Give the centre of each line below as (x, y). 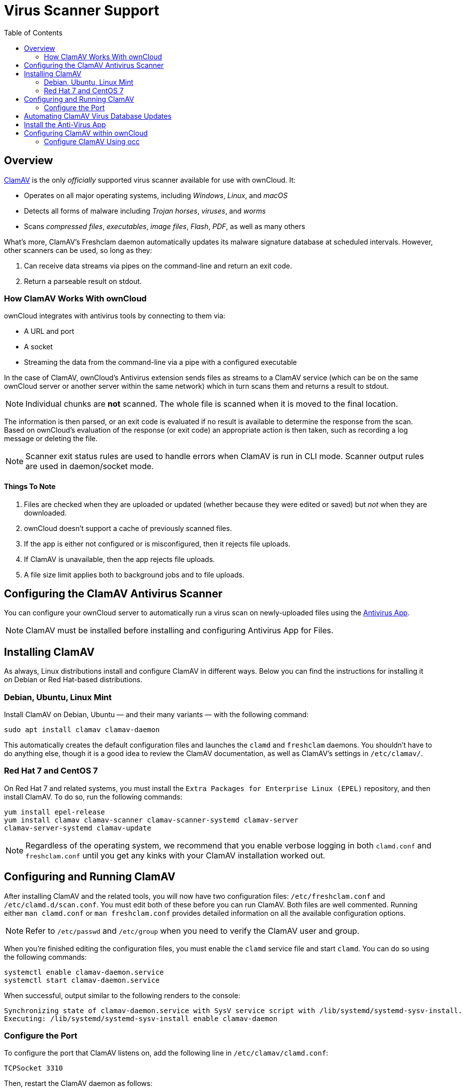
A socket (38, 347)
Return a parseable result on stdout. (83, 281)
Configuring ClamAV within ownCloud (86, 133)
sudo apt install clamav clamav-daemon (82, 730)
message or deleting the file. (51, 439)
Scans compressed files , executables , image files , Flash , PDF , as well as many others (165, 226)
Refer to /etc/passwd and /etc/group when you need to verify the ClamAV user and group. (193, 931)
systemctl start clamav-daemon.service (82, 980)
